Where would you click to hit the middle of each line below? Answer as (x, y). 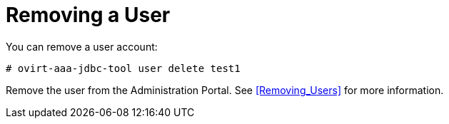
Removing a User (88, 15)
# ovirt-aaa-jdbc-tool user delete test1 (123, 68)
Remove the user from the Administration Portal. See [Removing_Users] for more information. (225, 90)
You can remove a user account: (82, 46)
